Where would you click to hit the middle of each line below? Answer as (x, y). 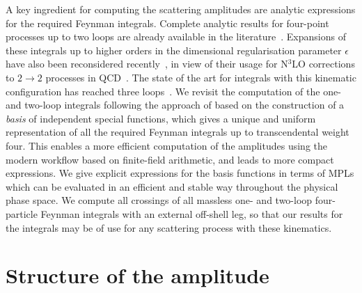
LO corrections (323, 64)
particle (22, 213)
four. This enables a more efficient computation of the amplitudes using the (166, 145)
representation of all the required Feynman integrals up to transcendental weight (178, 132)
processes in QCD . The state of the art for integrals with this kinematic (201, 77)
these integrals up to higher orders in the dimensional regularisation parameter (174, 50)
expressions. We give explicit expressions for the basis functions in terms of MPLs (180, 173)
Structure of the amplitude (137, 275)
